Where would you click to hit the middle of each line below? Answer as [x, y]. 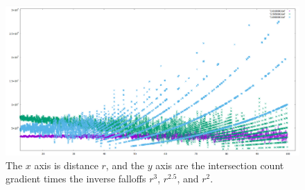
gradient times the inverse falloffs [76, 179]
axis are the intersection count [220, 165]
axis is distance [66, 165]
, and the [125, 165]
